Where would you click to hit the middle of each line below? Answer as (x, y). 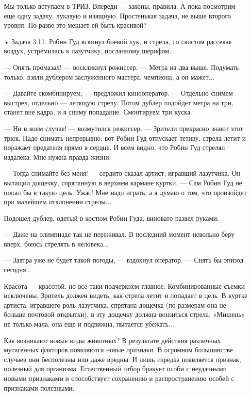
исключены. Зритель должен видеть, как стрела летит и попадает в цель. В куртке (126, 295)
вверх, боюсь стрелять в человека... (56, 243)
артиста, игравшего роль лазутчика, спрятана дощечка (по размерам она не (115, 305)
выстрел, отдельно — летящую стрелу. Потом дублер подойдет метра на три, (119, 102)
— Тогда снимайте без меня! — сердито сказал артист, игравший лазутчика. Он (122, 173)
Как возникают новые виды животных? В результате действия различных (112, 340)
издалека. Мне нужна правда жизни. (58, 157)
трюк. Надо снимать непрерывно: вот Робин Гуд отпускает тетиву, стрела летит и (125, 138)
